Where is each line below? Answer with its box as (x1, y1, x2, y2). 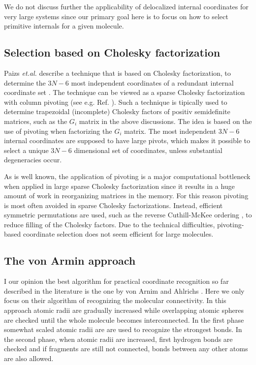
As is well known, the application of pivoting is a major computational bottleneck (4, 171, 251, 181)
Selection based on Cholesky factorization (4, 45, 221, 60)
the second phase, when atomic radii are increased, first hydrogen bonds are (4, 334, 233, 344)
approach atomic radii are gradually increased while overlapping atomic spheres (4, 305, 244, 315)
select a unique (4, 145, 49, 155)
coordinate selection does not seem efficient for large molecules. (23, 229, 214, 239)
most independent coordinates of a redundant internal (71, 77, 234, 88)
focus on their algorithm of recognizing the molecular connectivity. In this (4, 295, 226, 305)
